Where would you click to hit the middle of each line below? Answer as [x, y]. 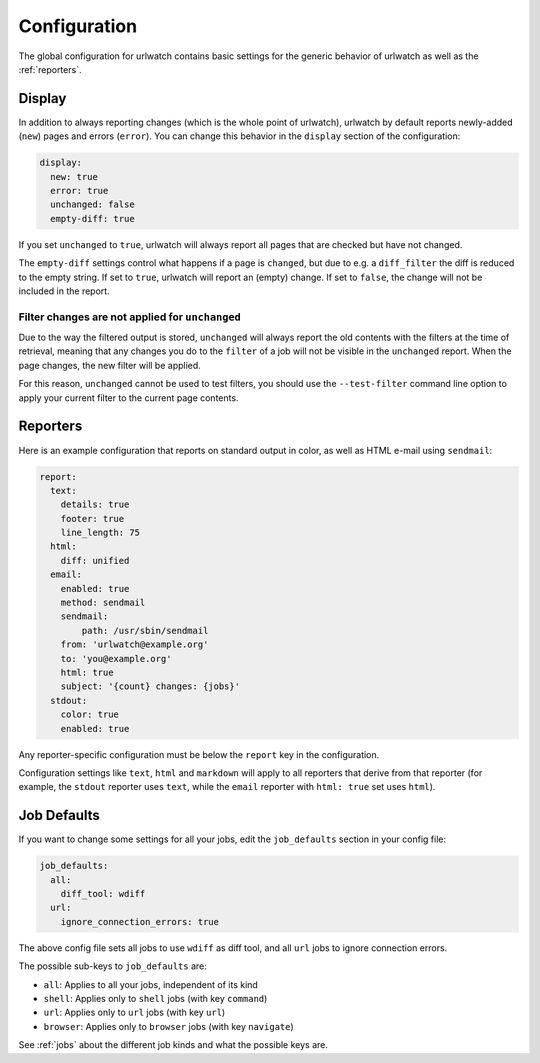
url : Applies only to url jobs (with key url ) [134, 1012]
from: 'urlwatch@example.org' [134, 644]
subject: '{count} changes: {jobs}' [150, 686]
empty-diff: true [92, 218]
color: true [90, 714]
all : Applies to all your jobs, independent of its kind [151, 984]
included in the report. [64, 291]
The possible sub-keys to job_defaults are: [112, 966]
